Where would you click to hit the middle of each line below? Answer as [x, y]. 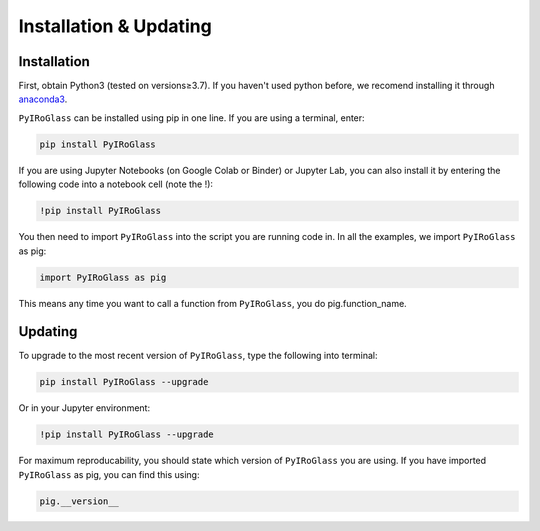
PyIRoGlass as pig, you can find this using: [109, 474]
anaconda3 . [43, 99]
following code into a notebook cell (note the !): [116, 184]
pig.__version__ [79, 501]
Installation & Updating [115, 26]
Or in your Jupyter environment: [84, 408]
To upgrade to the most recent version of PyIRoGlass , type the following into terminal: [198, 356]
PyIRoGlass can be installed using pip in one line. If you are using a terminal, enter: [191, 117]
